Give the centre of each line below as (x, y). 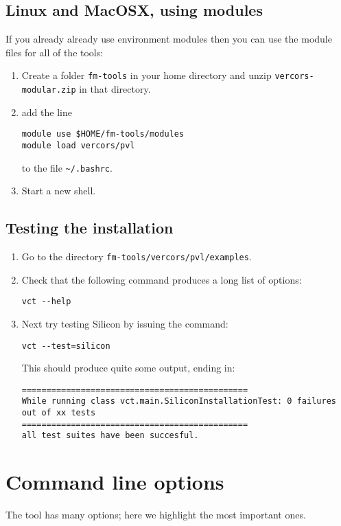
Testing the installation (90, 228)
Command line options (115, 482)
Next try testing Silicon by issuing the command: (125, 323)
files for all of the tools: (55, 52)
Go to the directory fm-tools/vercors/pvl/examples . (137, 256)
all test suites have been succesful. (110, 436)
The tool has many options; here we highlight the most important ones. (156, 515)
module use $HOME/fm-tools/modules (103, 134)
